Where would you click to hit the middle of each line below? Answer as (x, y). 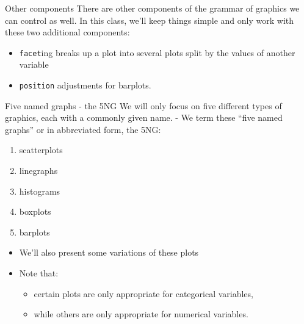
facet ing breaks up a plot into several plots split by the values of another (157, 52)
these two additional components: (67, 32)
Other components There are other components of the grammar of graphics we (152, 8)
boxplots (35, 211)
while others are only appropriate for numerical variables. (141, 314)
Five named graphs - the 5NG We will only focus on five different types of (143, 105)
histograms (40, 191)
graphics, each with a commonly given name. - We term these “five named (144, 117)
